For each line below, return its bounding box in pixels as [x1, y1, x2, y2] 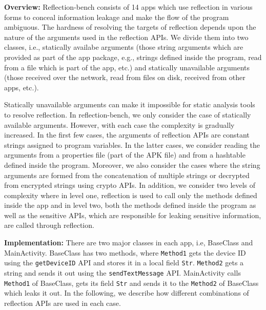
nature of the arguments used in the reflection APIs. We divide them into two [4, 31, 249, 42]
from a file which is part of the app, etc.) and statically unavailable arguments [4, 62, 250, 72]
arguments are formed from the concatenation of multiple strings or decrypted [4, 169, 250, 180]
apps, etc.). [4, 82, 39, 92]
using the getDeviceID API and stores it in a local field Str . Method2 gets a [4, 257, 244, 268]
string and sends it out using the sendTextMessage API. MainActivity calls [4, 267, 241, 278]
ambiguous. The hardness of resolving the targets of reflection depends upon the [4, 22, 256, 32]
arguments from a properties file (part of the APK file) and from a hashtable [4, 149, 245, 160]
